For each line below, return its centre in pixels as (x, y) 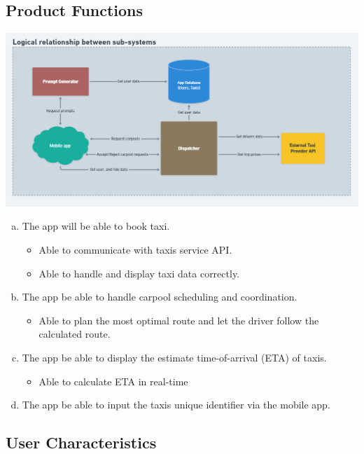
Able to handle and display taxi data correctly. (139, 273)
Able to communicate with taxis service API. (135, 249)
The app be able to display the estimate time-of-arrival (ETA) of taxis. (174, 357)
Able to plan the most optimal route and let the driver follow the (179, 320)
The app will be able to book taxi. (96, 226)
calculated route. (75, 334)
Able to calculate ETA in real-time (113, 381)
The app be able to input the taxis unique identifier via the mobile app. (176, 405)
